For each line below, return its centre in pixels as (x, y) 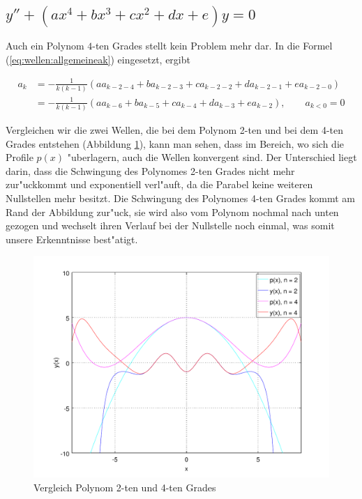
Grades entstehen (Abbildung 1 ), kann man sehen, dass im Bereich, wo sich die (175, 143)
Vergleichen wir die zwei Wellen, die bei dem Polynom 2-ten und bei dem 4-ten (175, 129)
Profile (20, 157)
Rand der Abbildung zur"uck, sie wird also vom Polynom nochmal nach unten (172, 212)
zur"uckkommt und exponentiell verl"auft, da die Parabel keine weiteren (159, 184)
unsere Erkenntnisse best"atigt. (72, 239)
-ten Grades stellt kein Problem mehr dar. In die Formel (212, 46)
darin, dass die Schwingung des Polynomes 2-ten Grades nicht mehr (150, 170)
